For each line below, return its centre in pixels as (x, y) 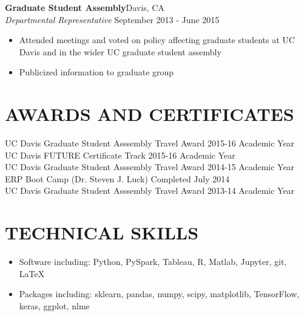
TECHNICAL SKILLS (102, 232)
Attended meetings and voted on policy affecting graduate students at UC (157, 40)
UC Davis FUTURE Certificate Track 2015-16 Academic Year (120, 155)
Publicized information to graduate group (96, 72)
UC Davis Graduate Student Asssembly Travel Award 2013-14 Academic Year (150, 191)
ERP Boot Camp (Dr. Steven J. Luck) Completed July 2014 (117, 178)
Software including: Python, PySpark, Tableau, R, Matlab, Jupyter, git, (153, 262)
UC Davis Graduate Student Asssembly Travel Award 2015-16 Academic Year (150, 143)
